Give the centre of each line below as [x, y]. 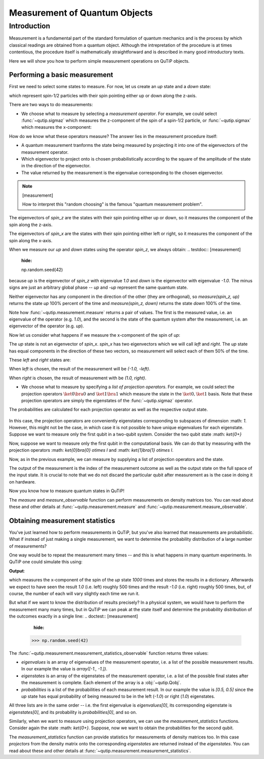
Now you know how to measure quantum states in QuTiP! [67, 491]
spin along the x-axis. [31, 240]
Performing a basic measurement [61, 75]
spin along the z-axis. [31, 225]
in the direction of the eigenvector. [56, 166]
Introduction [30, 26]
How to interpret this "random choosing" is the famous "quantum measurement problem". [112, 204]
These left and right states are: [40, 360]
